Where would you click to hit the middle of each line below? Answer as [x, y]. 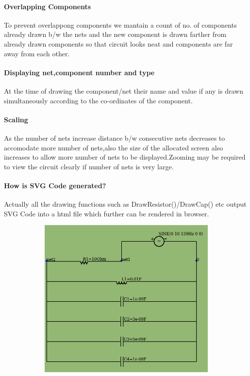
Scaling [16, 119]
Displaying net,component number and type [79, 72]
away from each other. [37, 53]
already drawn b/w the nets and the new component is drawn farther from [115, 34]
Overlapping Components [48, 6]
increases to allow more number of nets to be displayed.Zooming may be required [125, 157]
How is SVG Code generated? [55, 185]
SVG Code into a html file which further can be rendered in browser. [107, 213]
